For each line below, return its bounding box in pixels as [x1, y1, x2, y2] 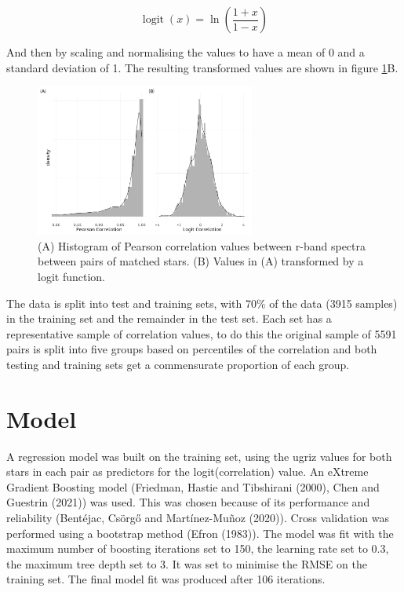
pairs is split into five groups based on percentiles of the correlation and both [6, 341, 377, 357]
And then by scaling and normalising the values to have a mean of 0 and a [6, 44, 365, 60]
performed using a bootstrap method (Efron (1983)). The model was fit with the [6, 524, 394, 541]
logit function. [38, 268, 105, 284]
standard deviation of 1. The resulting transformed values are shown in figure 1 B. [6, 59, 399, 75]
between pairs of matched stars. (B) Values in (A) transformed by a [38, 253, 364, 269]
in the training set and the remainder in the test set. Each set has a [6, 310, 332, 327]
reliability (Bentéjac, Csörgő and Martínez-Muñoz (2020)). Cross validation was [6, 510, 389, 525]
